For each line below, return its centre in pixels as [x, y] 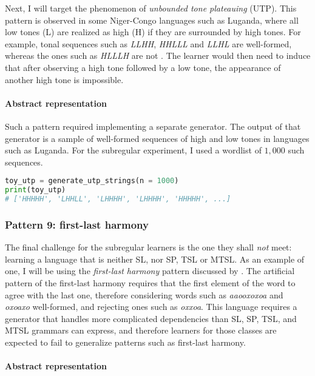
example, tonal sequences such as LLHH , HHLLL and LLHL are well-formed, [148, 43]
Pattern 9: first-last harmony [77, 224]
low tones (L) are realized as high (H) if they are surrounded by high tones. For [153, 32]
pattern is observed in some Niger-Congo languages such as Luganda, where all [152, 20]
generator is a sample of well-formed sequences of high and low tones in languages [157, 138]
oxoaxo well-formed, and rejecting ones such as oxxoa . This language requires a [151, 307]
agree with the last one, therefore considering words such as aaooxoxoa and [144, 294]
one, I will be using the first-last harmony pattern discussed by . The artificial [150, 271]
